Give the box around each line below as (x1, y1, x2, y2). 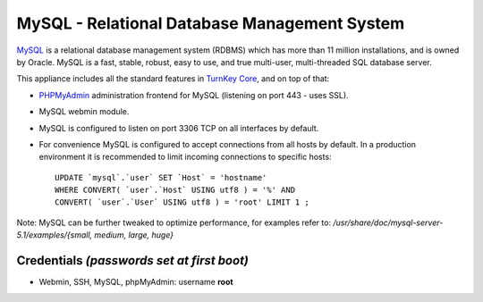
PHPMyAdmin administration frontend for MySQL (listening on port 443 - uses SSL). (38, 89, 349, 100)
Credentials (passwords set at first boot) (16, 253, 250, 268)
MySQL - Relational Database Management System (16, 13, 405, 33)
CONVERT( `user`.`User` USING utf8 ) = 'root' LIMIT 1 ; (55, 197, 310, 207)
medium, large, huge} (94, 230, 174, 240)
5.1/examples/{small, (16, 230, 93, 240)
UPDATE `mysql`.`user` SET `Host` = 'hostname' (55, 172, 267, 182)
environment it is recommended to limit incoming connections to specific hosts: (38, 152, 332, 163)
